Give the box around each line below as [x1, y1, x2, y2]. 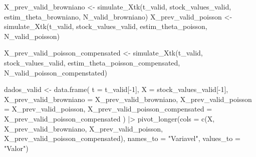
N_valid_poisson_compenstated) [4, 67, 107, 77]
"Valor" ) [4, 142, 29, 153]
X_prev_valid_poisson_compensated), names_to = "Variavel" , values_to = [4, 133, 240, 143]
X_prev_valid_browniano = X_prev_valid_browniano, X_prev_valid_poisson [4, 93, 252, 104]
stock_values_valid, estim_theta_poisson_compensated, [4, 57, 180, 67]
